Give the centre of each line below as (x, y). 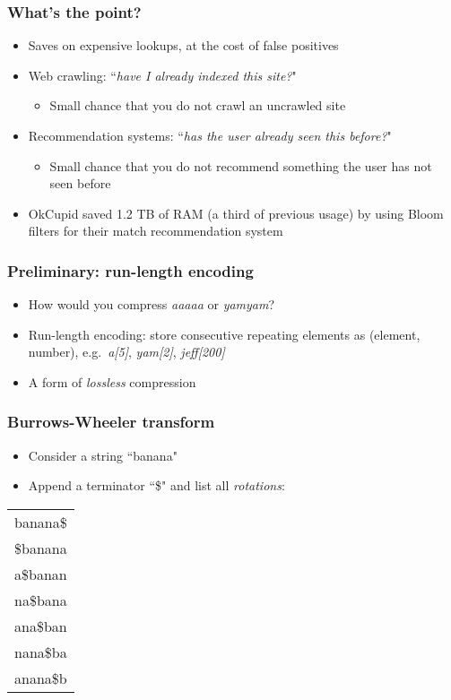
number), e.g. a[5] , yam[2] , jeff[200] (126, 352)
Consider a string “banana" (103, 455)
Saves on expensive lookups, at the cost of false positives (183, 45)
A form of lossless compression (112, 381)
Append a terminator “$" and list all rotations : (156, 485)
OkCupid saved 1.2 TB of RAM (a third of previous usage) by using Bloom (236, 213)
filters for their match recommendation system (156, 231)
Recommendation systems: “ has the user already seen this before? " (210, 135)
